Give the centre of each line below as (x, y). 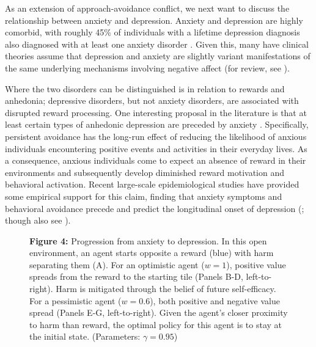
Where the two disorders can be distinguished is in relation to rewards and (145, 88)
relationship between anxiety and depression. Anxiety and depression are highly (154, 20)
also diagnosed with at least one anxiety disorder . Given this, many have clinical (157, 44)
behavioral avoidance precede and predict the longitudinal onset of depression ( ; (155, 208)
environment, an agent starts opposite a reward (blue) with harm (152, 253)
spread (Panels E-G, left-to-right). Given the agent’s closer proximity (159, 312)
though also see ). (38, 220)
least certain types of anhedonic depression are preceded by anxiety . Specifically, (157, 124)
